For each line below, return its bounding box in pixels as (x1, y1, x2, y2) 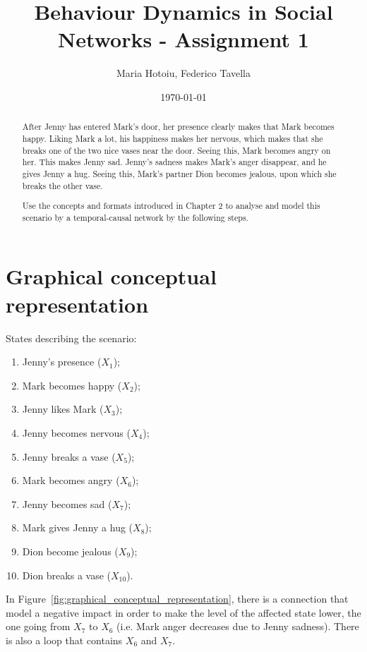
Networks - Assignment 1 (58, 25, 309, 54)
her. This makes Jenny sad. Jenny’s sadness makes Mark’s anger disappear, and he (22, 156, 327, 168)
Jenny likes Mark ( (22, 402, 104, 416)
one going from (6, 619, 71, 634)
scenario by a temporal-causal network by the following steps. (22, 211, 248, 223)
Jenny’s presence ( (22, 354, 102, 369)
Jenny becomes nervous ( (22, 425, 131, 440)
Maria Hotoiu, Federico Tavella (116, 66, 251, 80)
